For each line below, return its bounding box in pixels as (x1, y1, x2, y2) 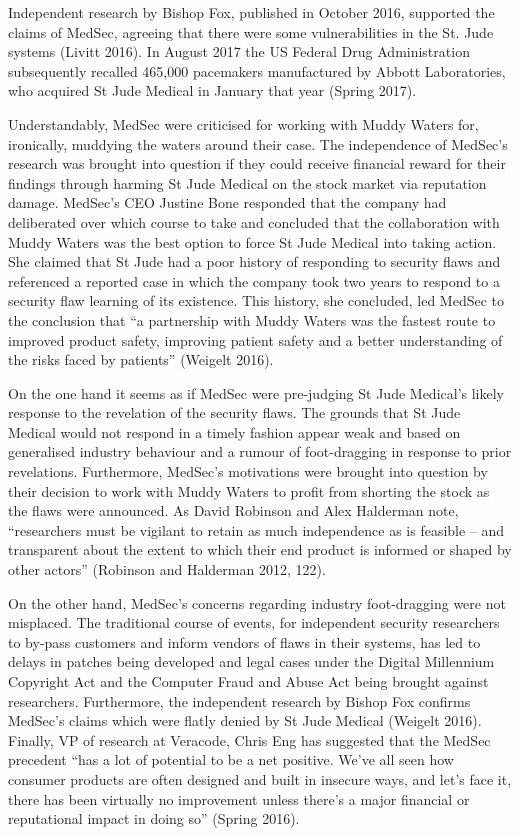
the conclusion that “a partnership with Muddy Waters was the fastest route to (8, 309, 496, 330)
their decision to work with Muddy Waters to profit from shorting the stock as (8, 480, 490, 501)
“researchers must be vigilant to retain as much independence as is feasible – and (8, 519, 505, 540)
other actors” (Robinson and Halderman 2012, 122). (8, 559, 326, 580)
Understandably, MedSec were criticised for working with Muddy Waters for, (8, 113, 479, 134)
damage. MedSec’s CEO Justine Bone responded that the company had (8, 192, 447, 213)
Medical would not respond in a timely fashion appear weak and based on (8, 421, 461, 442)
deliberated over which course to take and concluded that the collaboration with (8, 211, 500, 232)
